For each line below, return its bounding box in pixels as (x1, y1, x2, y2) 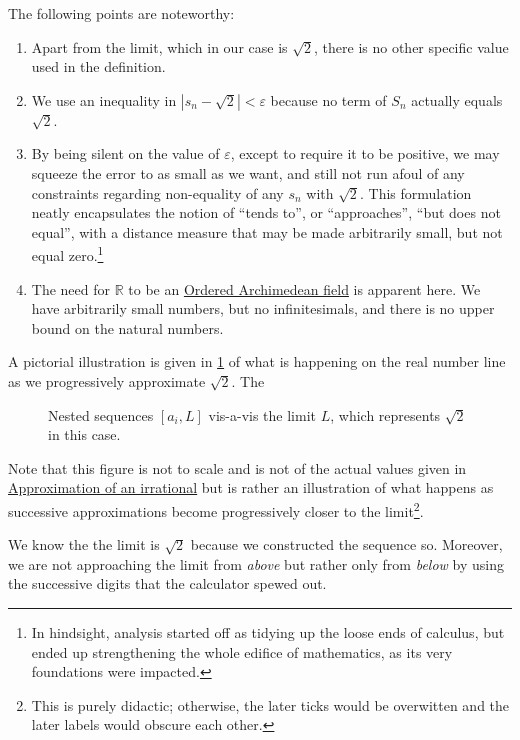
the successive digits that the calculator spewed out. (8, 573, 327, 594)
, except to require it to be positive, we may (230, 143, 500, 164)
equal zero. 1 (31, 242, 104, 265)
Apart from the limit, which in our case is (31, 36, 288, 57)
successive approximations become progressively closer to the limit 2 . (8, 497, 424, 521)
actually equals (411, 89, 503, 110)
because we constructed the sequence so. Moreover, (190, 534, 503, 555)
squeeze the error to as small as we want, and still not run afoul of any (31, 162, 465, 183)
